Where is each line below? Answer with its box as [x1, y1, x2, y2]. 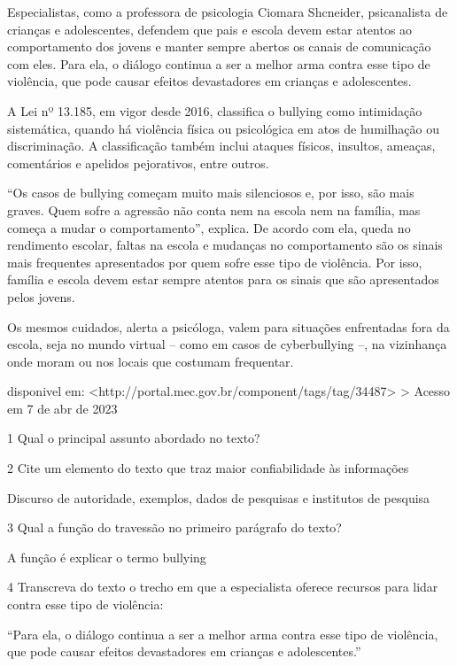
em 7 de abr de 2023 [7, 399, 118, 417]
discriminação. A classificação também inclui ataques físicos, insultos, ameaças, [7, 136, 436, 155]
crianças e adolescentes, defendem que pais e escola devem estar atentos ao [7, 19, 413, 38]
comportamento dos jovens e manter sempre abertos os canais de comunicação [7, 37, 431, 56]
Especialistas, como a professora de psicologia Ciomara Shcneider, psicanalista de [7, 3, 448, 20]
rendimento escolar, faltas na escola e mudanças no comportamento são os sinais [7, 236, 443, 254]
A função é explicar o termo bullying [7, 547, 206, 566]
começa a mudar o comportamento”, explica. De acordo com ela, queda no [7, 218, 411, 236]
